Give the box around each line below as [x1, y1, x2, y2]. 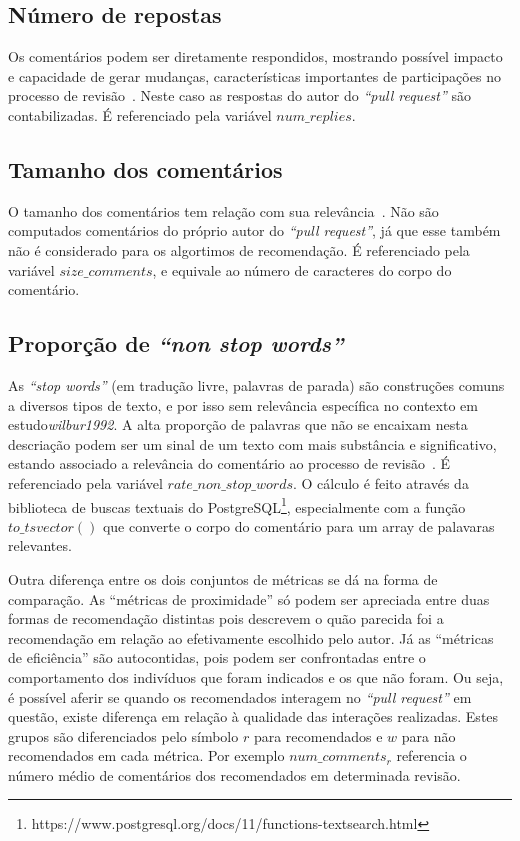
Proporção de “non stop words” [8, 328, 344, 359]
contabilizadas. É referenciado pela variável [8, 104, 272, 125]
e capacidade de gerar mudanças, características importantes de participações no [8, 65, 501, 86]
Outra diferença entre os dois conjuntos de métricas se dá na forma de [8, 568, 438, 589]
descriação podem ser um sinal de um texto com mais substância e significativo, [8, 433, 497, 454]
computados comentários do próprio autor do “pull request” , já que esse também [8, 220, 501, 241]
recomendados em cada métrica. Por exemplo [8, 745, 285, 766]
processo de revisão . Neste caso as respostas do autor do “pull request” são [8, 85, 471, 106]
